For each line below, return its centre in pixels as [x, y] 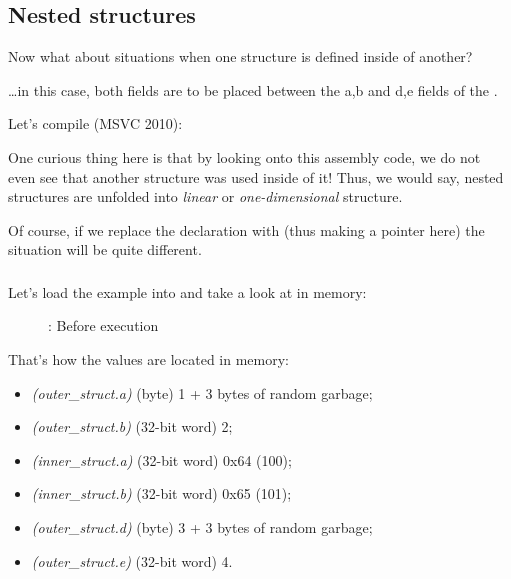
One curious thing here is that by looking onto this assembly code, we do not [244, 156]
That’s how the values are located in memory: [148, 359]
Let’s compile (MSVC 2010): [95, 123]
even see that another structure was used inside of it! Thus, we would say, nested [256, 176]
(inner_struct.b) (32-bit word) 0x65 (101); [161, 493]
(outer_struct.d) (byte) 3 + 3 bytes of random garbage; [202, 527]
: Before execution [103, 325]
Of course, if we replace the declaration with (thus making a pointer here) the [246, 229]
